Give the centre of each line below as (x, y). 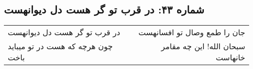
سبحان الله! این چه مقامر (203, 46)
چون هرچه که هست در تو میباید (60, 46)
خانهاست (230, 57)
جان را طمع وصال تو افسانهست (192, 32)
